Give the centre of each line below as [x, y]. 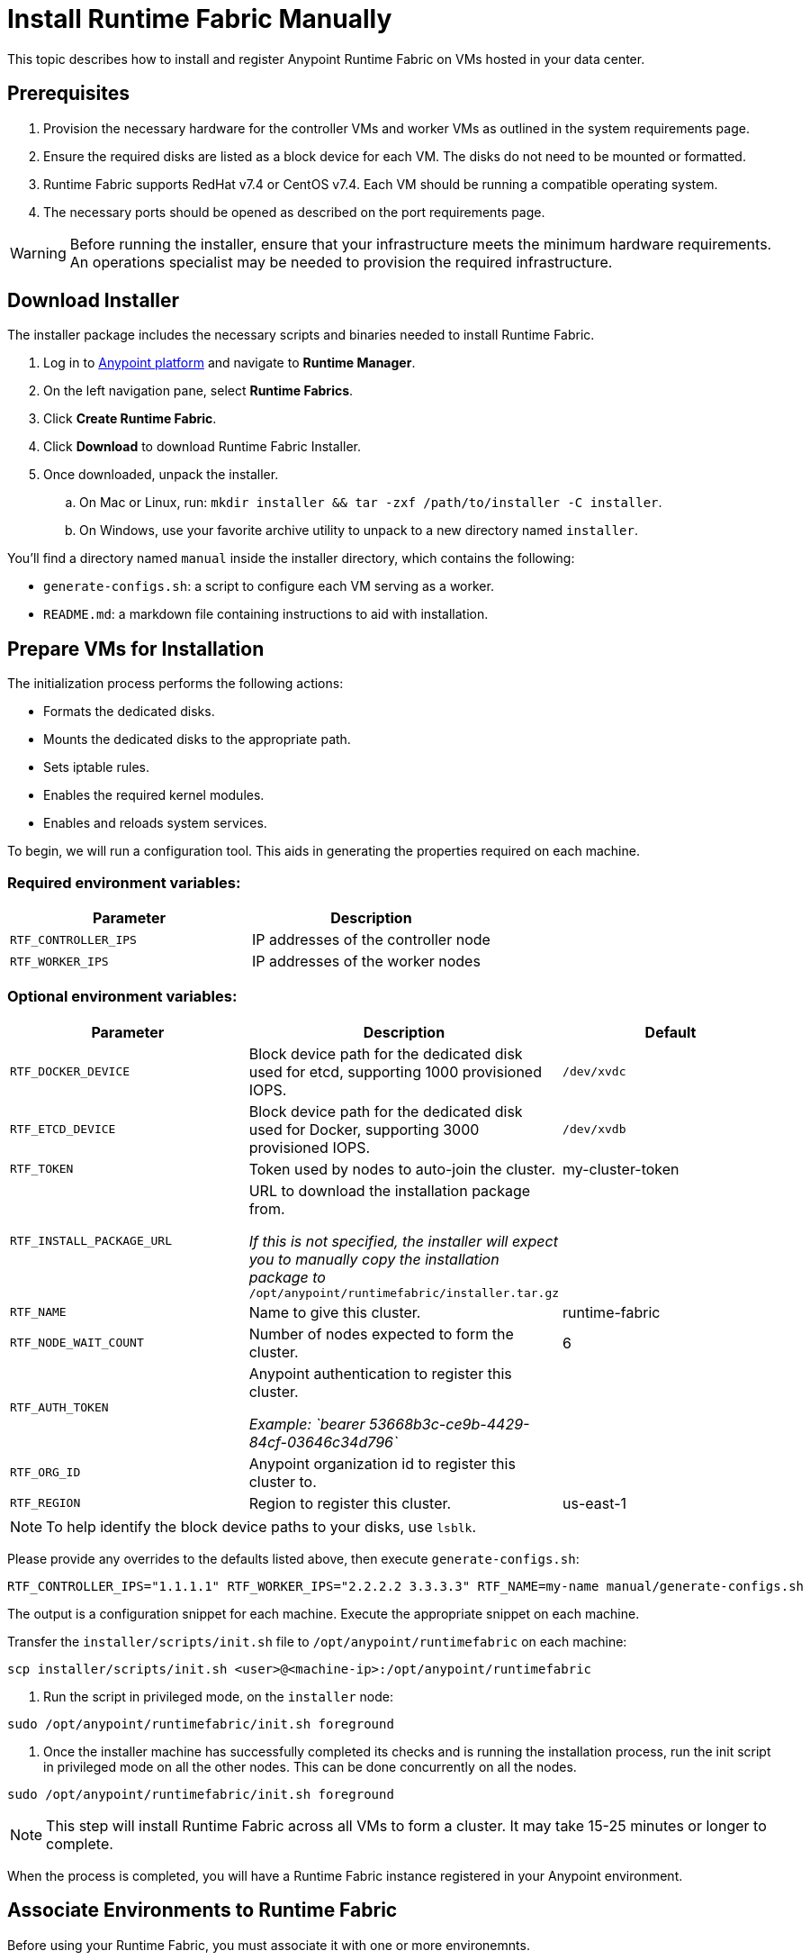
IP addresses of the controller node [371, 940]
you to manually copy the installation [374, 1259]
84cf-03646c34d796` [324, 1442]
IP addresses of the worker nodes [366, 962]
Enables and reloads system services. [155, 823]
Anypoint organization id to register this [382, 1463]
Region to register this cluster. [350, 1503]
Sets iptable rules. [96, 767]
